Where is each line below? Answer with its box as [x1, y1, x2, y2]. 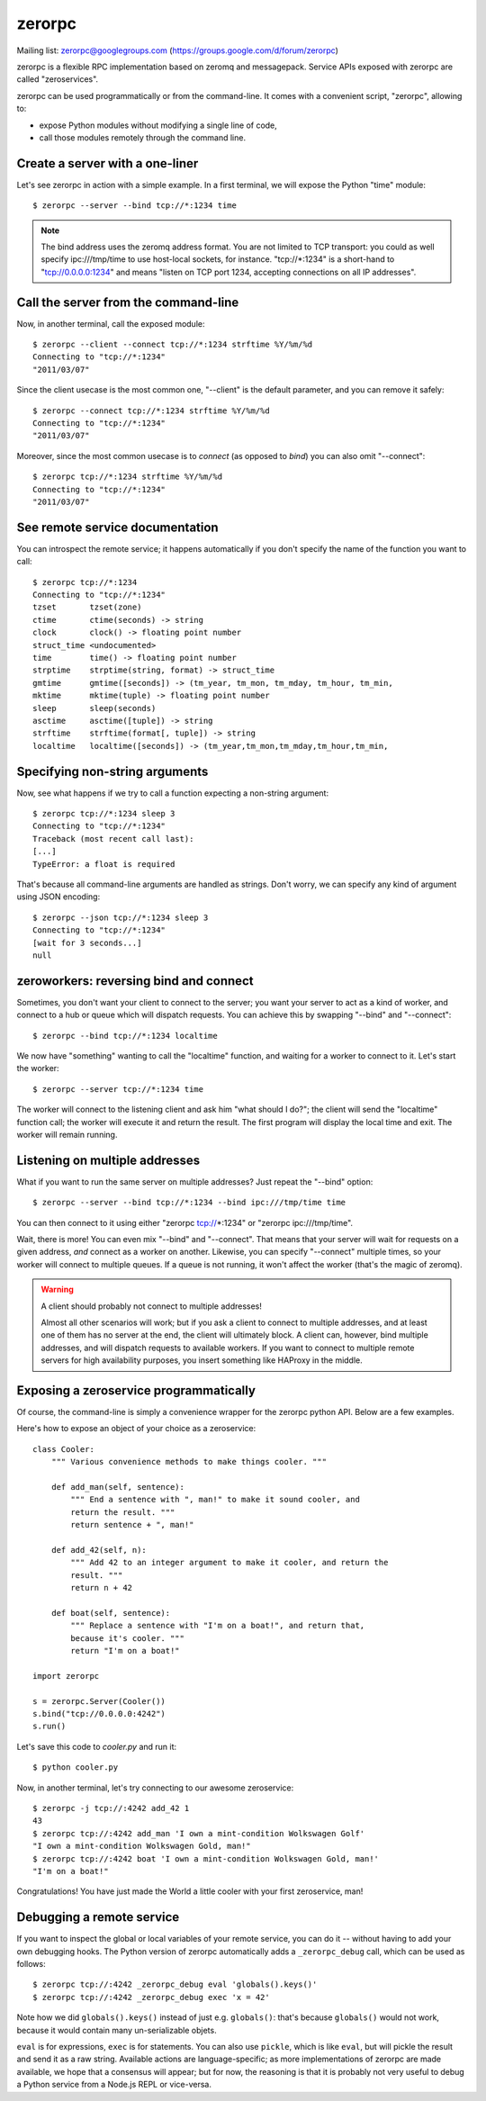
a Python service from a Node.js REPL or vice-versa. [16, 2079, 211, 2090]
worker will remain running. [16, 1129, 118, 1140]
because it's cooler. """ [70, 1633, 184, 1643]
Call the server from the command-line [16, 294, 239, 310]
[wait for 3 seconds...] [32, 937, 142, 948]
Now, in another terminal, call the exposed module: [16, 318, 205, 329]
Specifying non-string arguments [16, 763, 209, 779]
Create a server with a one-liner [16, 156, 199, 171]
